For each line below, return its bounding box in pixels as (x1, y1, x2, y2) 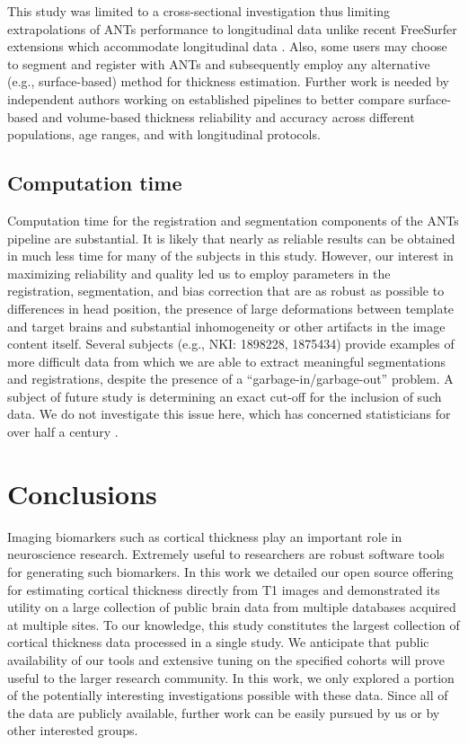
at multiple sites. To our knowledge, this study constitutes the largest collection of (7, 615, 460, 634)
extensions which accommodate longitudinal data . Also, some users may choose (7, 37, 447, 56)
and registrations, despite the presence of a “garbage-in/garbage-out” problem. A (7, 369, 454, 388)
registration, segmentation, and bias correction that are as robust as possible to (7, 281, 445, 300)
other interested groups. (7, 721, 138, 740)
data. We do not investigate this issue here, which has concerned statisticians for (7, 404, 451, 423)
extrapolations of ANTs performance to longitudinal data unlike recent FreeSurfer (7, 19, 457, 38)
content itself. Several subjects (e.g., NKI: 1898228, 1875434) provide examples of (7, 334, 455, 353)
